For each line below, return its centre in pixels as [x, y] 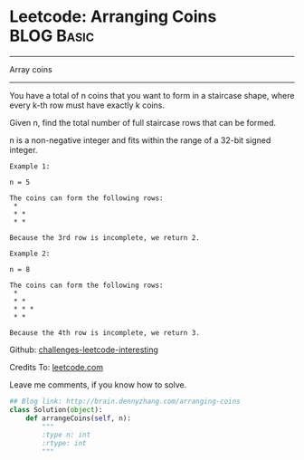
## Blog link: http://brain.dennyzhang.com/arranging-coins [125, 401]
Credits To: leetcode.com [57, 367]
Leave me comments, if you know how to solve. [98, 384]
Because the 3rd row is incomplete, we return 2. [105, 237]
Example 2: [30, 254]
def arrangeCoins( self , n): [78, 418]
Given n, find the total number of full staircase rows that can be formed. [143, 122]
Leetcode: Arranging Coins [113, 17]
